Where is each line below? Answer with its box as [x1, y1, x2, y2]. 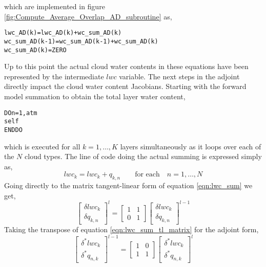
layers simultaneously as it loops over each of [120, 141, 261, 151]
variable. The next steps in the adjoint [119, 71, 240, 81]
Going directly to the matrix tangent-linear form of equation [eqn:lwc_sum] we [4, 180, 253, 191]
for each [135, 171, 160, 179]
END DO [4, 126, 23, 133]
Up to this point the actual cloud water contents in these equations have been [4, 61, 249, 72]
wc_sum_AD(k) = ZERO [4, 46, 67, 54]
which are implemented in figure [4, 1, 105, 11]
